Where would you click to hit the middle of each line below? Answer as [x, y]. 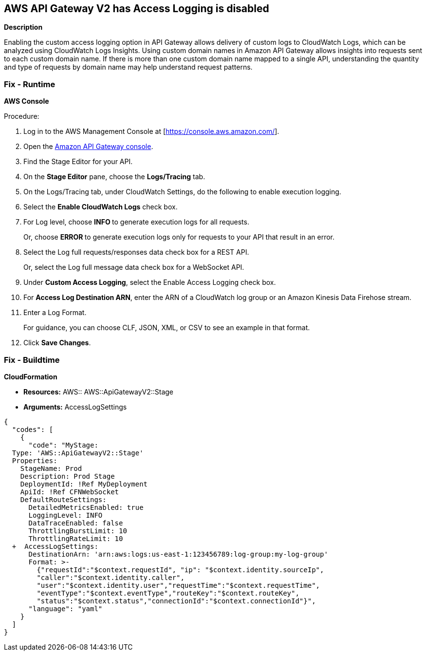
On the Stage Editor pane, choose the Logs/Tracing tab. [114, 177]
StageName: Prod [51, 468]
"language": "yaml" [65, 608]
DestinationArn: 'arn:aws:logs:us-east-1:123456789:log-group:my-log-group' [178, 554]
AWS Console [27, 101]
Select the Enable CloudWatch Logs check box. [101, 207]
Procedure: [22, 116]
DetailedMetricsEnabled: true [86, 507]
